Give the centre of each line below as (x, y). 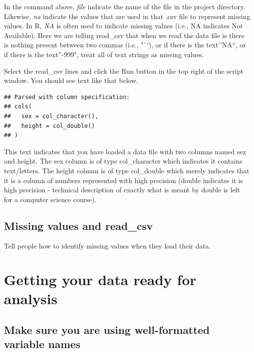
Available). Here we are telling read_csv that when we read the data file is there (124, 35)
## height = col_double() (50, 126)
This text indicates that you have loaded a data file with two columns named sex (125, 151)
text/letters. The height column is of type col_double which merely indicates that (127, 170)
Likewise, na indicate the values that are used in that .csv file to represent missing (127, 16)
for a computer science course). (50, 199)
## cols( (18, 107)
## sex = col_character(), (51, 116)
